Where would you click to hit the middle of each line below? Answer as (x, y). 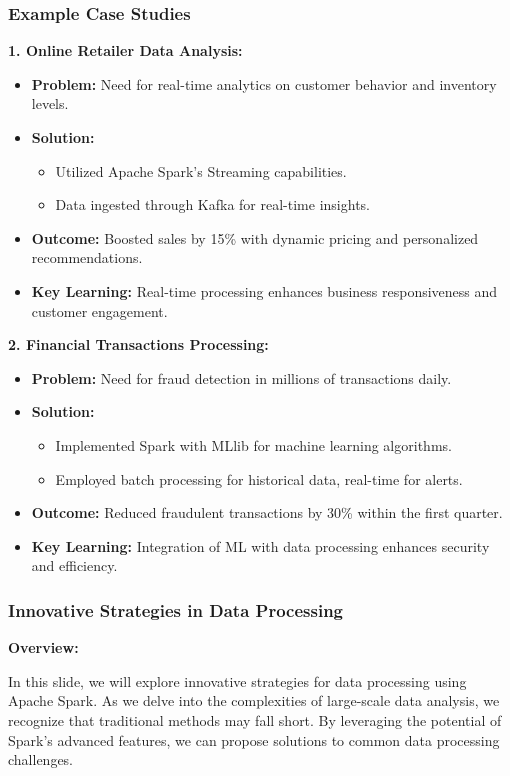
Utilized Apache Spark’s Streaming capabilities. (201, 170)
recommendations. (87, 257)
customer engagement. (99, 310)
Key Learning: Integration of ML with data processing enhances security (260, 545)
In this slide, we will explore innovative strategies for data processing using (237, 680)
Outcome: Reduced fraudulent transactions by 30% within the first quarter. (267, 512)
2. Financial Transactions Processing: (138, 344)
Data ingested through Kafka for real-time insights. (212, 204)
